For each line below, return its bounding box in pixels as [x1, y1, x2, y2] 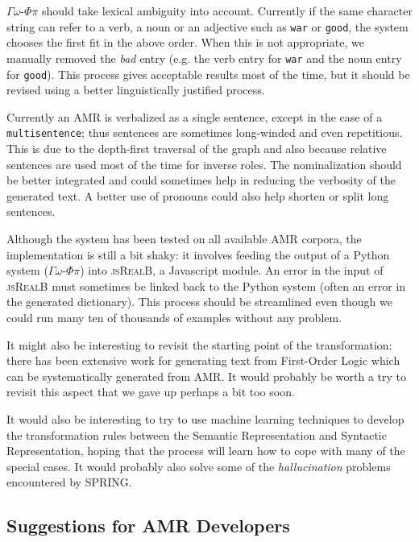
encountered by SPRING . [6, 474, 132, 490]
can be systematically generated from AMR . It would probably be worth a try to [6, 367, 407, 384]
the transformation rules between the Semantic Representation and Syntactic [6, 426, 387, 443]
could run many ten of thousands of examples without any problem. [6, 308, 342, 325]
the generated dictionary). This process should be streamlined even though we [6, 293, 392, 310]
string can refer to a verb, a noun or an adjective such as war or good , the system [6, 18, 409, 35]
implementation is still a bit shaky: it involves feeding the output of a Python [6, 246, 390, 263]
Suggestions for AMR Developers [6, 513, 290, 538]
